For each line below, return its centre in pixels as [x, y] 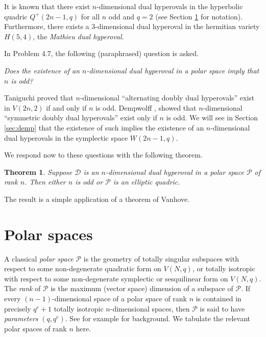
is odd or [89, 182]
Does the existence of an [42, 70]
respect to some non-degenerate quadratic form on [83, 268]
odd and [121, 16]
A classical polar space [39, 258]
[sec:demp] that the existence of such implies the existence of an [104, 127]
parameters [21, 318]
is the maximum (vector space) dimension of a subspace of [142, 288]
